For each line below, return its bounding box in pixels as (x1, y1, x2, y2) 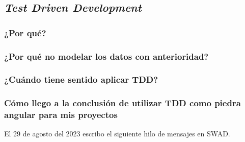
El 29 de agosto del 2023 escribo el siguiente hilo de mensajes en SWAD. (4, 128, 230, 139)
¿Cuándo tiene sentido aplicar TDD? (4, 73, 158, 86)
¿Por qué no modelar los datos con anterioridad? (4, 50, 209, 62)
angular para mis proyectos (4, 108, 118, 121)
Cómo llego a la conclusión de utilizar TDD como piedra (4, 97, 241, 109)
